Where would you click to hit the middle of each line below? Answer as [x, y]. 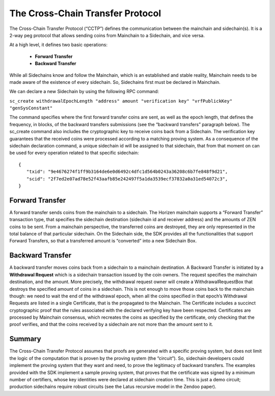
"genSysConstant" [31, 108]
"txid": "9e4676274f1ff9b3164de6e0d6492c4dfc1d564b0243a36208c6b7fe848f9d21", [127, 172]
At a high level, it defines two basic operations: [59, 45]
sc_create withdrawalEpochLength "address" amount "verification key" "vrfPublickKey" [121, 101]
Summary [25, 339]
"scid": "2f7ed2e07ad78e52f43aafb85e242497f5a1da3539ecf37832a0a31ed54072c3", [127, 179]
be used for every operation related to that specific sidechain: [74, 153]
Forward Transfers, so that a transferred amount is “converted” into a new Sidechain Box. [103, 241]
